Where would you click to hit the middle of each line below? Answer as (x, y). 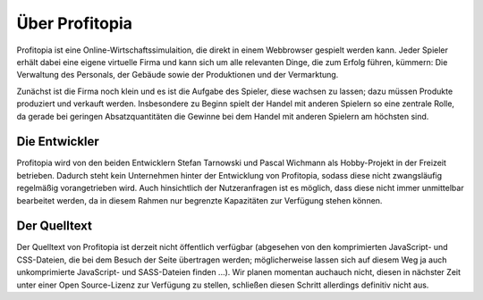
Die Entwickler (58, 142)
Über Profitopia (75, 23)
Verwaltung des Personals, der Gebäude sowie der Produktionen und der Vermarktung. (178, 75)
